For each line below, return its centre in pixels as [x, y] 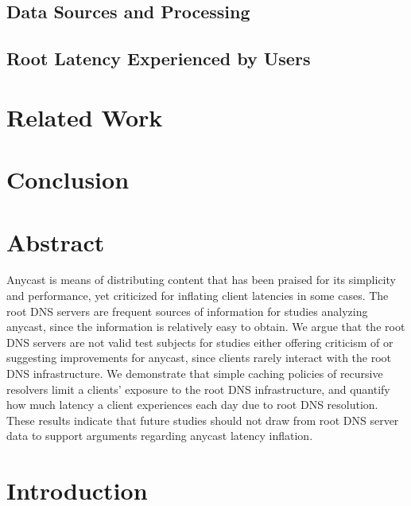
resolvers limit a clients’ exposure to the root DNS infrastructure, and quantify [198, 389]
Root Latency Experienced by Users [159, 58]
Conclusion [68, 179]
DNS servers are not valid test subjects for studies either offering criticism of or [200, 342]
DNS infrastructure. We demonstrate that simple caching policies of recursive [195, 373]
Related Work [85, 117]
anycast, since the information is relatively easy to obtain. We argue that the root [206, 327]
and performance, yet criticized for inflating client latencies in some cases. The [198, 296]
